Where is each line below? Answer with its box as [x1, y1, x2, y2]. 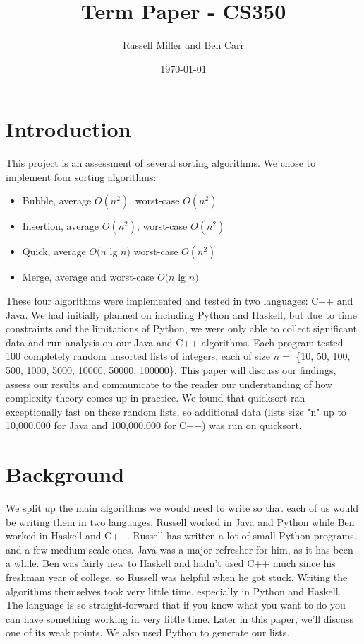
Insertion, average [22, 218, 99, 233]
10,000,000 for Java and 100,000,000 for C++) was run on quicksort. [6, 418, 302, 433]
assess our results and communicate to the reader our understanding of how [6, 376, 333, 391]
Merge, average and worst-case [22, 269, 154, 284]
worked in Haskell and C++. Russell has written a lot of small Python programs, [6, 528, 357, 543]
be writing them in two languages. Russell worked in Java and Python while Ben [6, 514, 355, 529]
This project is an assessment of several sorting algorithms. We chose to [6, 156, 316, 170]
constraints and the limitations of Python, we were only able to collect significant [6, 321, 357, 336]
